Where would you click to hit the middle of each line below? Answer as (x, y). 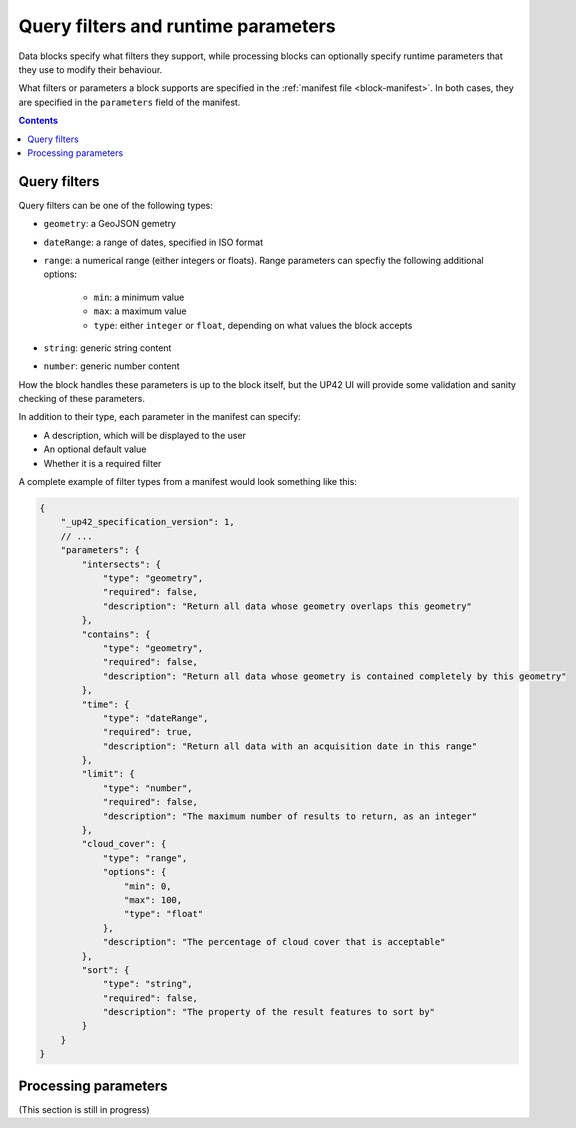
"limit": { (108, 774)
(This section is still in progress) (84, 1109)
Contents (38, 121)
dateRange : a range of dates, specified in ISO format (153, 242)
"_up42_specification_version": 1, (147, 522)
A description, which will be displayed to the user (145, 435)
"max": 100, (153, 899)
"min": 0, (147, 886)
